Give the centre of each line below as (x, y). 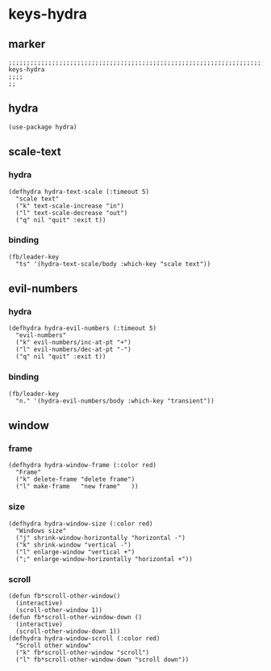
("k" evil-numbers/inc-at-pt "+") (73, 343)
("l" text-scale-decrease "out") (72, 213)
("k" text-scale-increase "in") (70, 206)
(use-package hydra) (43, 127)
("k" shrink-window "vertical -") (73, 545)
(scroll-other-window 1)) (59, 610)
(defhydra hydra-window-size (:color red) (81, 523)
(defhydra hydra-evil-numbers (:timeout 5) (83, 328)
